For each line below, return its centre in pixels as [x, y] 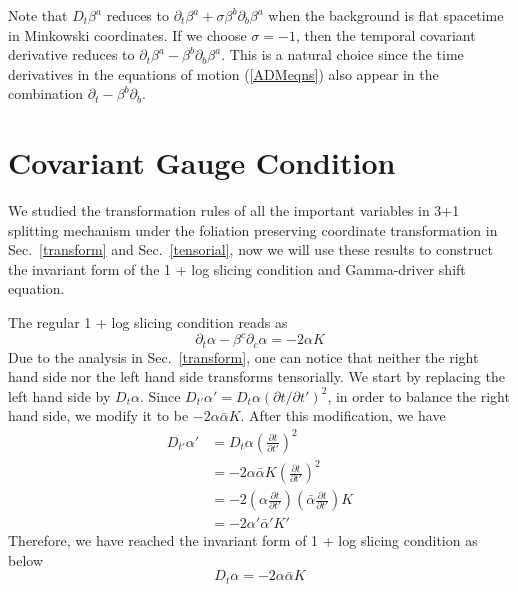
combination [46, 93]
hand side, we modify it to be [98, 415]
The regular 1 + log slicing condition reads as [148, 322]
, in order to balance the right [418, 395]
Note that [38, 15]
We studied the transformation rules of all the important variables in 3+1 [234, 210]
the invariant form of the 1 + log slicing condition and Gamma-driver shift [237, 268]
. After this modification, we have [343, 415]
